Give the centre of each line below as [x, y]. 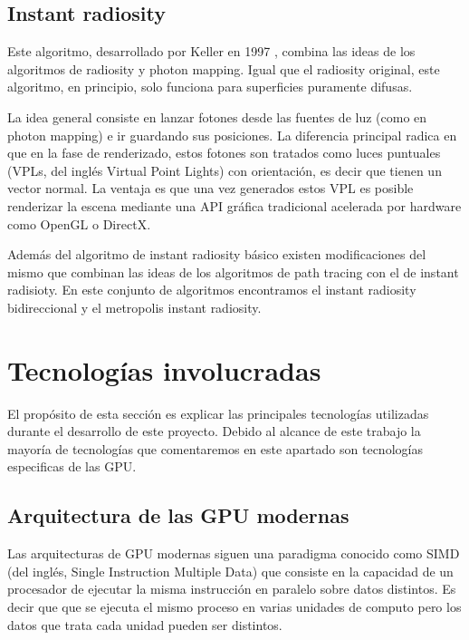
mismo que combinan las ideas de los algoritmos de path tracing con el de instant [233, 272]
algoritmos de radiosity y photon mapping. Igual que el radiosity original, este [224, 68]
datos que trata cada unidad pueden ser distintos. [145, 624]
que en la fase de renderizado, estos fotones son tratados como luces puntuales [224, 153]
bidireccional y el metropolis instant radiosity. [134, 307]
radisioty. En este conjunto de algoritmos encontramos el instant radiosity [212, 290]
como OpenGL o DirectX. [79, 223]
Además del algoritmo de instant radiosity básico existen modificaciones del [217, 254]
